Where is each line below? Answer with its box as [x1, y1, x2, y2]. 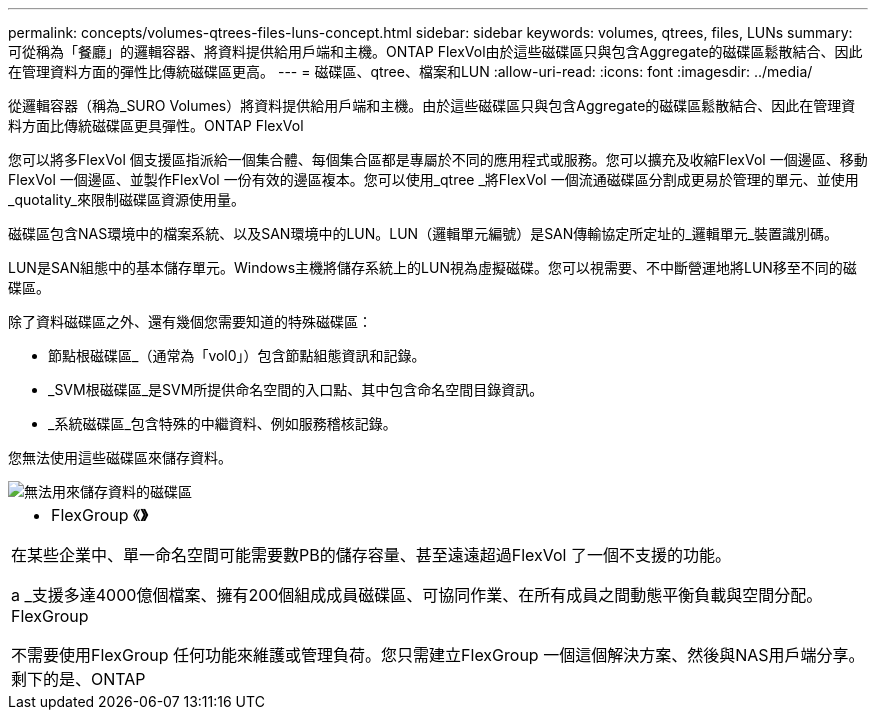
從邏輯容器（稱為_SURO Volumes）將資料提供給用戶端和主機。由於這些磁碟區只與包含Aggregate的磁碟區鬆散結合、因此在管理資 [8, 97, 856, 114]
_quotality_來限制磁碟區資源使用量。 [8, 191, 245, 208]
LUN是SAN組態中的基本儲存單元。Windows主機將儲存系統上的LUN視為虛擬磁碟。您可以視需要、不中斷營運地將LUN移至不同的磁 [8, 259, 857, 276]
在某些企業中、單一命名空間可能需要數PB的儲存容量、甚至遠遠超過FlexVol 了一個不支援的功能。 [11, 545, 731, 565]
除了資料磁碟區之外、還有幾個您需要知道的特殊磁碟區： [8, 313, 372, 330]
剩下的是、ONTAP [11, 669, 146, 689]
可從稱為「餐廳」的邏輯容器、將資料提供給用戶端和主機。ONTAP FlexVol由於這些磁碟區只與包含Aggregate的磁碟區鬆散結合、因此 [8, 43, 863, 60]
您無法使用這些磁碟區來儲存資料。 [8, 449, 232, 466]
